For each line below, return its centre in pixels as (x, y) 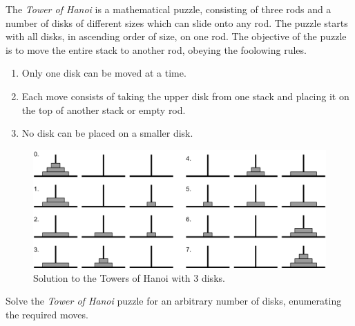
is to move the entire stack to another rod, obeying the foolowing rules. (156, 49)
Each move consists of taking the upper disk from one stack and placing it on (185, 96)
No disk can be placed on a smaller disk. (107, 133)
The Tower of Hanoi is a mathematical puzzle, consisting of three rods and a (169, 9)
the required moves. (47, 314)
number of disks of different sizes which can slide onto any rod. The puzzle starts (177, 22)
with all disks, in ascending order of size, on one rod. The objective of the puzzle (176, 36)
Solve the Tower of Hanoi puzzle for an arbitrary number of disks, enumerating (174, 301)
